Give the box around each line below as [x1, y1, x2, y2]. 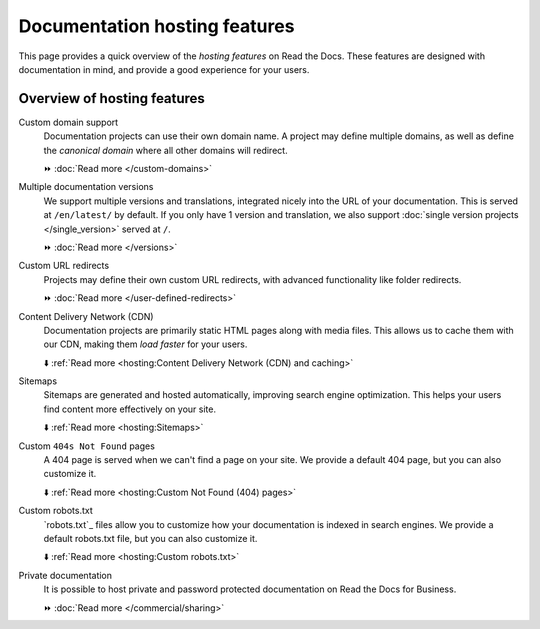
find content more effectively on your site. [43, 403, 217, 415]
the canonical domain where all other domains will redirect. [43, 144, 289, 156]
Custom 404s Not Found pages [18, 440, 155, 452]
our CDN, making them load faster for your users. [43, 338, 248, 350]
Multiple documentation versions [18, 181, 154, 193]
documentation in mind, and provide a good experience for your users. [18, 63, 310, 75]
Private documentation [18, 569, 113, 581]
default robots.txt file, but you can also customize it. [43, 533, 258, 544]
